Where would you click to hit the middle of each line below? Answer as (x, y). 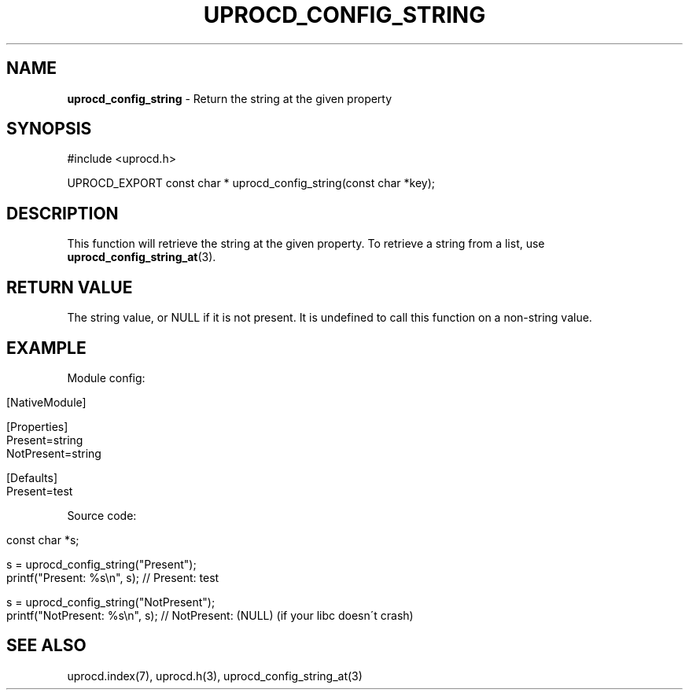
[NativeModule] (46, 402)
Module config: (106, 377)
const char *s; (43, 539)
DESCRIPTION (63, 213)
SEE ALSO (46, 646)
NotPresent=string (54, 453)
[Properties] (37, 426)
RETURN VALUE (70, 287)
